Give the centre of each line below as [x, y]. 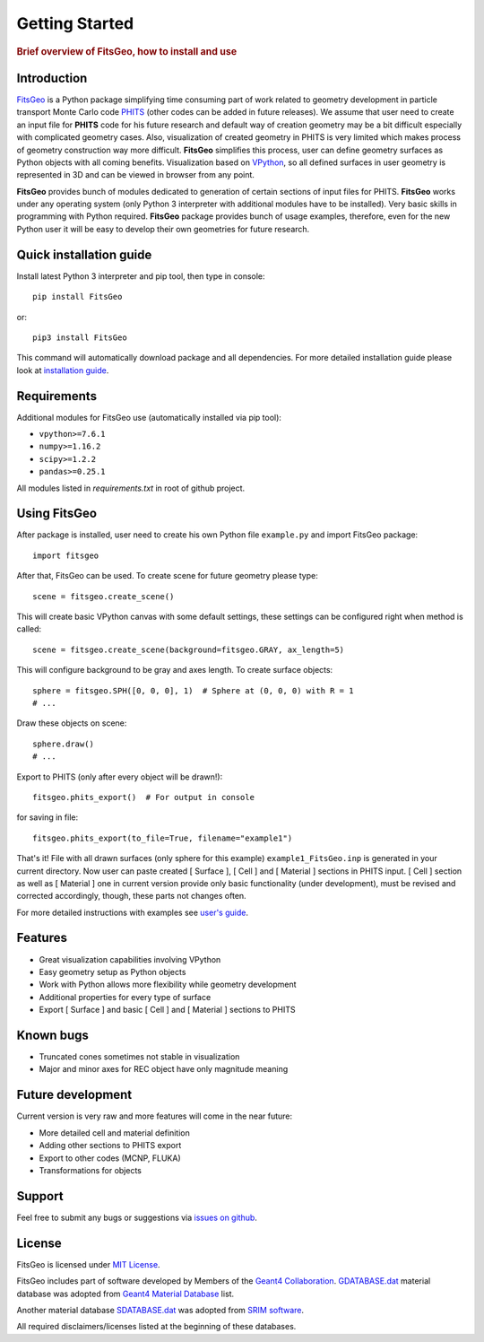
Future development [74, 1095]
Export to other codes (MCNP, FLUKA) [110, 1158]
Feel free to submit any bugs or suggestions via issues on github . [137, 1217]
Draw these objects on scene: [72, 723]
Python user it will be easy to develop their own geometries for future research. [163, 229]
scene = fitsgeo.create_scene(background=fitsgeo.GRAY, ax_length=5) [189, 649]
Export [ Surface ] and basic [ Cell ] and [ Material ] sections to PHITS [167, 1010]
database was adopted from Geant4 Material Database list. [125, 1294]
